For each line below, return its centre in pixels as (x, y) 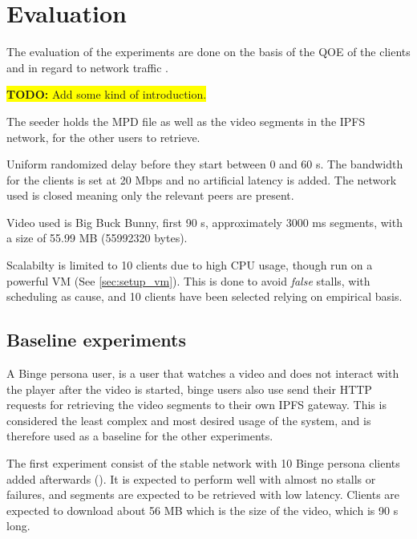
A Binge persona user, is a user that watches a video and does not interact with (203, 373)
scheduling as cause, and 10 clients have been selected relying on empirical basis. (204, 296)
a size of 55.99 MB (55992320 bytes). (97, 238)
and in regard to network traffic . (88, 67)
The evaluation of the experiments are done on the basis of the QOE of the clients (208, 52)
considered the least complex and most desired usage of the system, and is (189, 420)
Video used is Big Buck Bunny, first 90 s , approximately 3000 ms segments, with (204, 222)
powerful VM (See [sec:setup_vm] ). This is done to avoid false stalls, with (188, 280)
